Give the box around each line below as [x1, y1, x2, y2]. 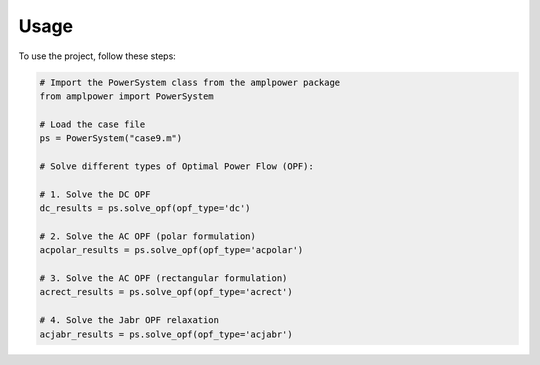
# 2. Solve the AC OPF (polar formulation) [39, 230, 257, 242]
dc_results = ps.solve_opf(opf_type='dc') [39, 203, 251, 214]
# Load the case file [39, 118, 146, 130]
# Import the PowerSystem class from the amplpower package [39, 76, 341, 88]
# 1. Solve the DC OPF [39, 188, 151, 200]
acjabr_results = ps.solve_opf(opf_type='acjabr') [39, 328, 294, 340]
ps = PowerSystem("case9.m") [39, 133, 183, 144]
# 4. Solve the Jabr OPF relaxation [39, 315, 220, 326]
